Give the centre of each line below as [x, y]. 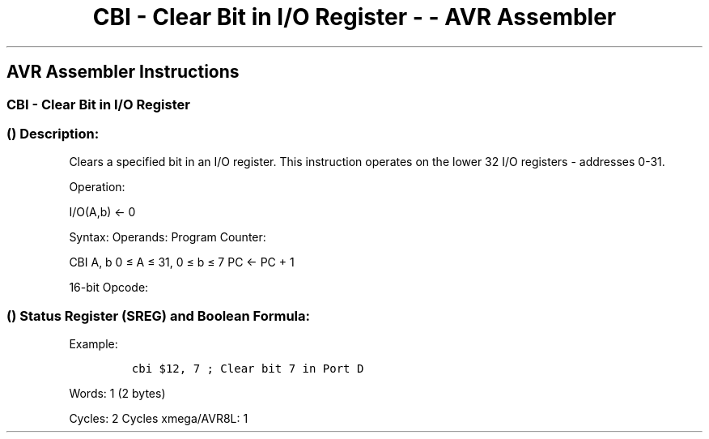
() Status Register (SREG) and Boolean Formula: [159, 315]
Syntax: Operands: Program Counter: [168, 237]
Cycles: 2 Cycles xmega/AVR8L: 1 [159, 419]
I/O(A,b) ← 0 [102, 212]
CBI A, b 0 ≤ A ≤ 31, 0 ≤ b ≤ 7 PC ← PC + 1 [182, 262]
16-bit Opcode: [109, 288]
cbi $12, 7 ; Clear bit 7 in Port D [248, 369]
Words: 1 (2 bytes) [117, 394]
